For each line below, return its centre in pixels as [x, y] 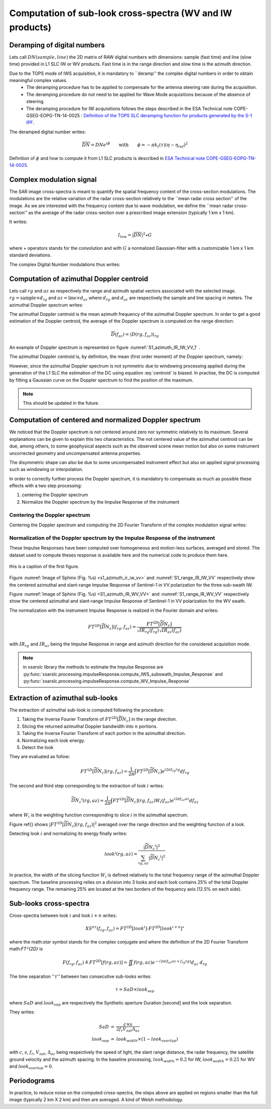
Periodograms [32, 1081]
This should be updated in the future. [61, 403]
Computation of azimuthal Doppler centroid [79, 279]
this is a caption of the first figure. [44, 566]
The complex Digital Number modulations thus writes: [65, 264]
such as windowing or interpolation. [46, 470]
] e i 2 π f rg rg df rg [175, 771]
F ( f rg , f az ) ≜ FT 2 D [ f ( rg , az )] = [95, 963]
